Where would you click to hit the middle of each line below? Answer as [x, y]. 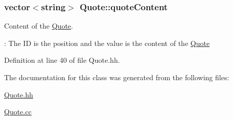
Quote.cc [18, 112]
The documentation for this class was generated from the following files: [117, 77]
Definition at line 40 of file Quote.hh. [62, 60]
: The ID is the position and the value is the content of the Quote [107, 43]
